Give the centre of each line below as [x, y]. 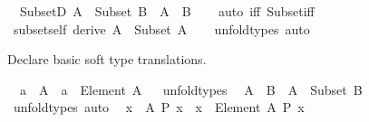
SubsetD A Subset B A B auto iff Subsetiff [167, 11]
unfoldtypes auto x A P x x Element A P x [159, 107]
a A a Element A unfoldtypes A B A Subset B [191, 89]
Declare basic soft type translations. [107, 59]
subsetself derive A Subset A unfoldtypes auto [161, 28]
